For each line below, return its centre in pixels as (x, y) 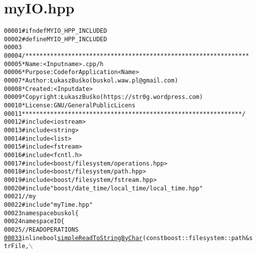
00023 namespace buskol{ (41, 213)
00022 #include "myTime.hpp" (48, 205)
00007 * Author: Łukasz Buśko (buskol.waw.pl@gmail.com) (91, 81)
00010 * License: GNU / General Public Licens (70, 106)
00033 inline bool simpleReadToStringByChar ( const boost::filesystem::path (125, 238)
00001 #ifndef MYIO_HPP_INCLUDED (56, 31)
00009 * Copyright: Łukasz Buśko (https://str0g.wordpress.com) (103, 97)
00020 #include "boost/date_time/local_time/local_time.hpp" (103, 188)
